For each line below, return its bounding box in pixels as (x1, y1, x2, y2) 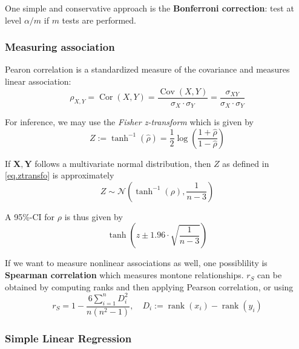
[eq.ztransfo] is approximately (5, 169, 114, 181)
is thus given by (64, 210, 123, 223)
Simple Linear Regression (5, 331, 132, 346)
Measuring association (5, 39, 115, 54)
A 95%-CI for (5, 210, 55, 223)
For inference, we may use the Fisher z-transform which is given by (5, 116, 254, 128)
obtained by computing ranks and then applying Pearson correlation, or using (5, 280, 294, 293)
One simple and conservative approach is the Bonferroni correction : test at (5, 2, 294, 14)
